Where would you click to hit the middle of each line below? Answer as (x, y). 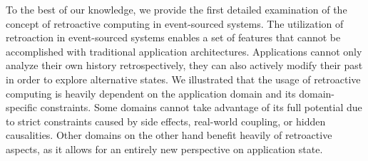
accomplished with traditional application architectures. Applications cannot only (184, 51)
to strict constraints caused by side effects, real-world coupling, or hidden (166, 121)
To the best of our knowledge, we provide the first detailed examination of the (177, 9)
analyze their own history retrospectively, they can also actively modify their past (184, 65)
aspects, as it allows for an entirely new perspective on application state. (164, 149)
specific (22, 107)
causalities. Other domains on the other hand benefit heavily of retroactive (169, 135)
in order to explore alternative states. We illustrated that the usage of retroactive (183, 79)
